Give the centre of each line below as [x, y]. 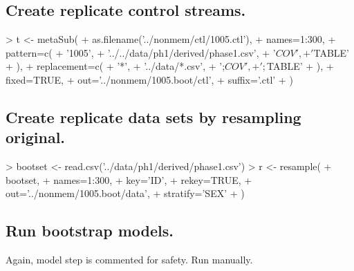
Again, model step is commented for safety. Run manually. [129, 260]
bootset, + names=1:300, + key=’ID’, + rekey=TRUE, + [129, 179]
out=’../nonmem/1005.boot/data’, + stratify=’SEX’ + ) [125, 193]
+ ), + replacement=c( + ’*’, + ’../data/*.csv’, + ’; [115, 66]
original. [36, 137]
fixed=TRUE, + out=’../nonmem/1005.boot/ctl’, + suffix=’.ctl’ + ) [149, 79]
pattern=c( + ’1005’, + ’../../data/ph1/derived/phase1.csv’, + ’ [141, 52]
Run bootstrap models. [90, 231]
